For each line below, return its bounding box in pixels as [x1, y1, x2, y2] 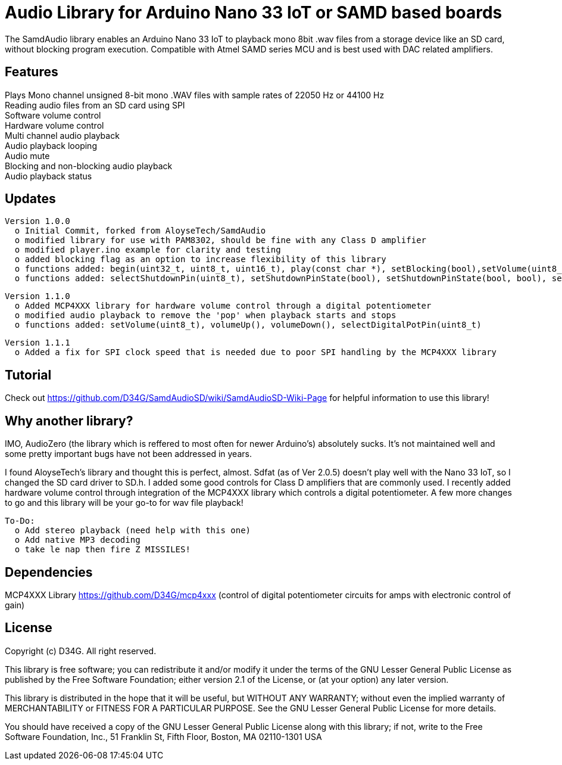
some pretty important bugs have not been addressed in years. [5, 449, 252, 459]
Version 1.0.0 [5, 216, 70, 226]
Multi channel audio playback [5, 130, 120, 141]
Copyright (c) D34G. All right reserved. [5, 645, 157, 656]
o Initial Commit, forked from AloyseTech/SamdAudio [14, 226, 266, 236]
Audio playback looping [5, 140, 97, 151]
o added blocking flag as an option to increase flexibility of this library [14, 254, 386, 265]
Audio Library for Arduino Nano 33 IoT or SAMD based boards [5, 2, 502, 23]
